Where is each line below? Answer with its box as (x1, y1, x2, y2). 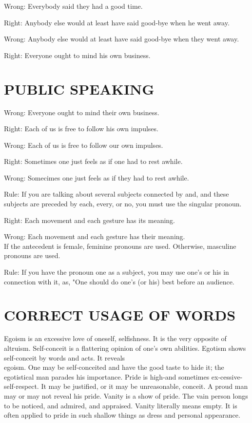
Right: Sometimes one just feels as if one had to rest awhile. (4, 156, 183, 166)
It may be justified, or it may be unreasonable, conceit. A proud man (41, 381, 248, 391)
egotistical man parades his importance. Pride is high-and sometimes (4, 371, 210, 382)
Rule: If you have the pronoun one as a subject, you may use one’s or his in (4, 267, 229, 277)
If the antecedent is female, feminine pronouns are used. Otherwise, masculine (4, 241, 236, 251)
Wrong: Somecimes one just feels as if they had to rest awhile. (4, 172, 189, 182)
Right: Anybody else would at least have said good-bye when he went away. (4, 17, 230, 27)
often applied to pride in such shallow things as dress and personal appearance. (4, 410, 240, 420)
